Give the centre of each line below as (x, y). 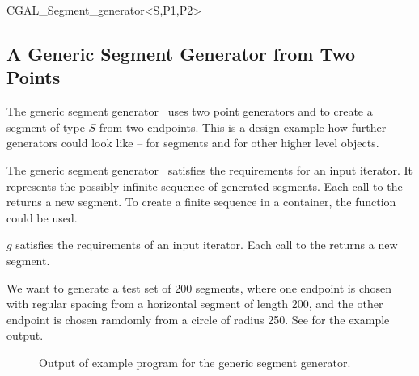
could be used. (42, 217)
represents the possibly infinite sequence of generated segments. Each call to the (205, 186)
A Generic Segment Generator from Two (181, 53)
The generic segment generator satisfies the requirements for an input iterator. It (209, 169)
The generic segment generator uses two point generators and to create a (190, 111)
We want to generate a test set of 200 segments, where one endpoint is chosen (199, 287)
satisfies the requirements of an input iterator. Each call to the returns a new (207, 245)
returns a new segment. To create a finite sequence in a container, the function (201, 202)
